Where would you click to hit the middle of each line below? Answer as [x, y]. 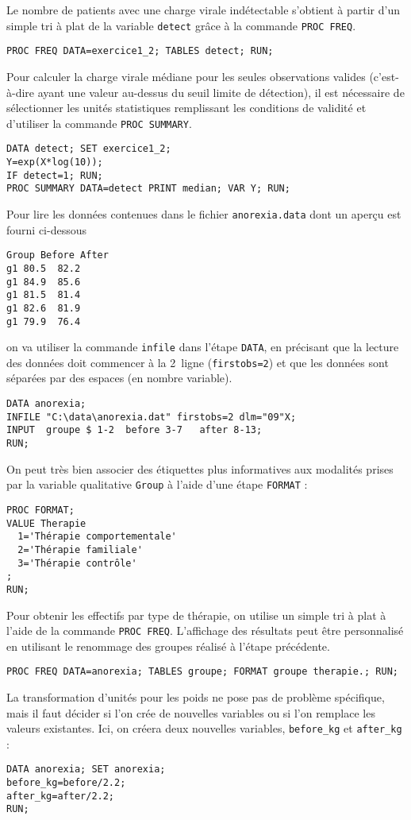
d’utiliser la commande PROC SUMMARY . [99, 123]
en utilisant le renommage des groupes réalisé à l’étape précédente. [168, 646]
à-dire [21, 92]
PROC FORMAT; [40, 510]
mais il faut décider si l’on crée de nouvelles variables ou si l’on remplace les [191, 712]
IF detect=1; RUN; [55, 175]
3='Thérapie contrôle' [77, 563]
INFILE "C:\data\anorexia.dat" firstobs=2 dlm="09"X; [152, 417]
